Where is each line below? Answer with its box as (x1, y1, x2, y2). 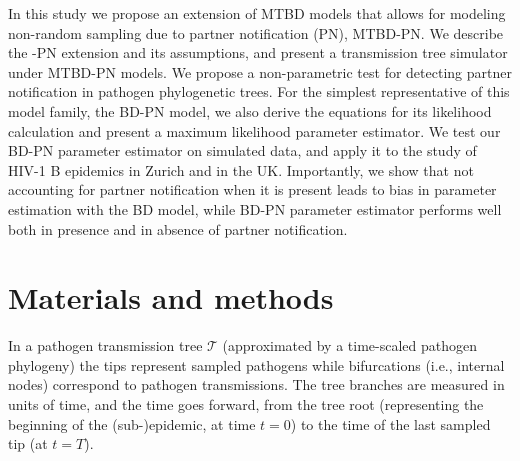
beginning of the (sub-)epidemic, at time (8, 413, 256, 434)
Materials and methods (8, 277, 334, 318)
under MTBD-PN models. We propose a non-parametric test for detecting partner (8, 61, 512, 82)
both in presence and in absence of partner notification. (8, 218, 348, 239)
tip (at (8, 433, 48, 454)
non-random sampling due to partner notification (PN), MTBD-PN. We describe (8, 22, 504, 43)
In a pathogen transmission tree (8, 335, 203, 356)
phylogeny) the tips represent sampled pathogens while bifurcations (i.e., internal (8, 354, 505, 375)
